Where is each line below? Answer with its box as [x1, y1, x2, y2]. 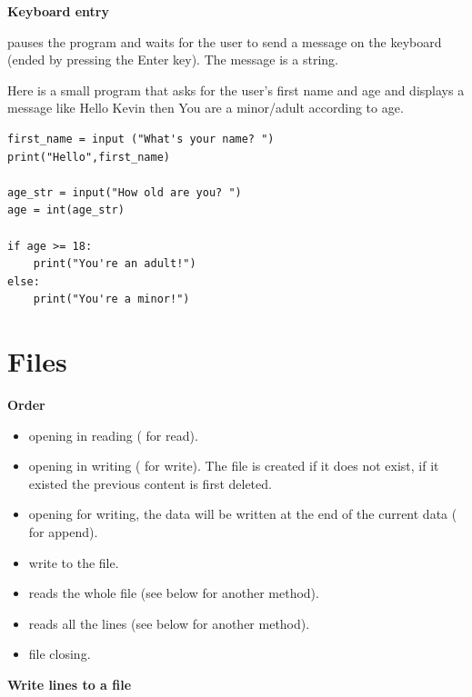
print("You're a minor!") [33, 293, 190, 306]
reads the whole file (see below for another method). [28, 583, 319, 602]
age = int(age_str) [7, 204, 125, 217]
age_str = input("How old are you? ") [7, 185, 242, 199]
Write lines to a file [7, 674, 132, 693]
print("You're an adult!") [33, 257, 196, 271]
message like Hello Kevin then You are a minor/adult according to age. [7, 98, 404, 117]
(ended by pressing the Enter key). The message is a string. [7, 50, 338, 69]
